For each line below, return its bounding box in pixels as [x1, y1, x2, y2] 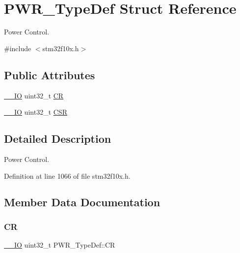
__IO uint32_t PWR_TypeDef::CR [4, 240, 115, 250]
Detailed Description [4, 131, 111, 146]
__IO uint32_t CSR [4, 107, 67, 117]
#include [4, 43, 31, 53]
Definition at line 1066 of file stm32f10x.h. [4, 170, 131, 181]
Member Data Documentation [4, 194, 160, 210]
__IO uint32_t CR [4, 90, 64, 100]
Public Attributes [4, 67, 95, 82]
